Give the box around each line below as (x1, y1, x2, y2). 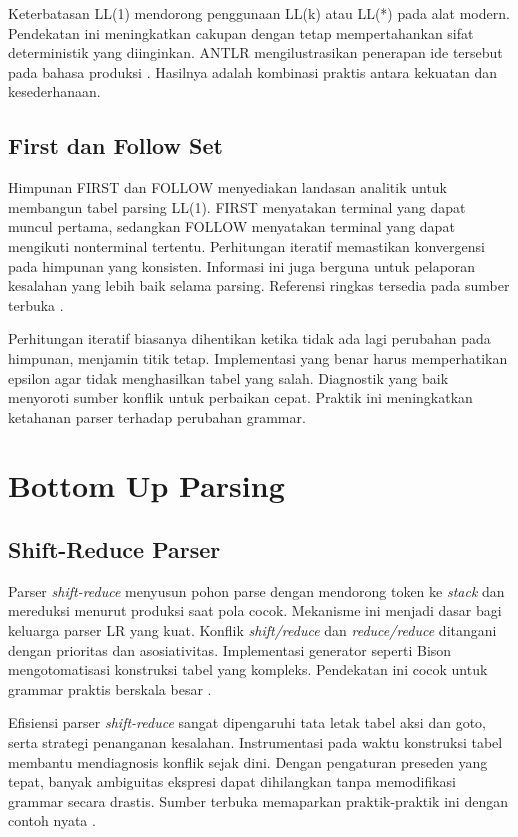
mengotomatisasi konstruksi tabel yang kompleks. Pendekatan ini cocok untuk (8, 659, 488, 680)
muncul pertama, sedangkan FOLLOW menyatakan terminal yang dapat (8, 216, 455, 237)
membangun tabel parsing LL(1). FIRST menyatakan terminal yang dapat (8, 196, 466, 217)
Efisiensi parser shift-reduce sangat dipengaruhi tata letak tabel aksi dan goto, (8, 712, 486, 733)
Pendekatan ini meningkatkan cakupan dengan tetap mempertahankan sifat (8, 22, 474, 43)
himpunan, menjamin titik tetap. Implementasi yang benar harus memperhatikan (8, 347, 508, 368)
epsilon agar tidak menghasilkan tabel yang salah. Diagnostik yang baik (8, 367, 449, 388)
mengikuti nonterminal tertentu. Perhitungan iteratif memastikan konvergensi (8, 235, 485, 256)
